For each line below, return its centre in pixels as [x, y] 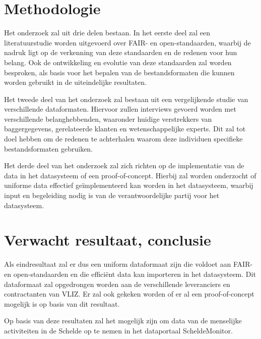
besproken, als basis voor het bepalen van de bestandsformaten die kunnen [119, 72]
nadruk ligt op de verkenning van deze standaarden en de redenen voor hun [121, 52]
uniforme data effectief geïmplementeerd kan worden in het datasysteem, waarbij [129, 185]
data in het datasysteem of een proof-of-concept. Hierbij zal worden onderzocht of [130, 175]
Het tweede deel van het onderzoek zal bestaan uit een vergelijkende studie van [126, 99]
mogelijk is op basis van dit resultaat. [62, 303]
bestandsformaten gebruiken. [49, 148]
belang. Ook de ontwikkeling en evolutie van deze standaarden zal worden [118, 62]
